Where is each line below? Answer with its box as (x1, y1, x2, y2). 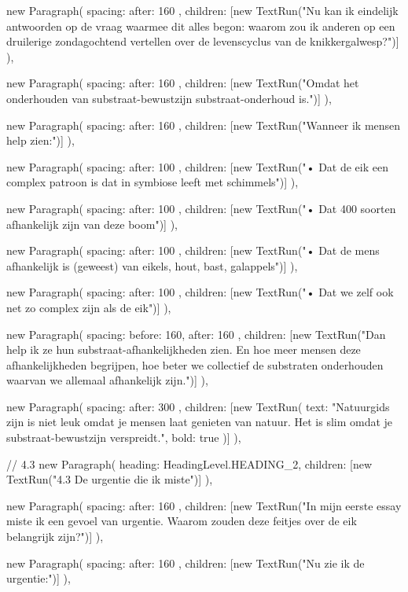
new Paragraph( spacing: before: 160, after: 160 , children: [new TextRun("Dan (6, 325, 386, 342)
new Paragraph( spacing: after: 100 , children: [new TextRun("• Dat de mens (6, 242, 380, 259)
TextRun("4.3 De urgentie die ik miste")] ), (6, 471, 213, 487)
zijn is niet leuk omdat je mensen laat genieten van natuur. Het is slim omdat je (6, 414, 393, 430)
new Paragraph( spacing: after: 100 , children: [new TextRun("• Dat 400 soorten (6, 200, 396, 216)
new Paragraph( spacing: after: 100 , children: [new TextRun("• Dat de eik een (6, 158, 388, 175)
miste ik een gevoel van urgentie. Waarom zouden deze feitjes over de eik (6, 513, 357, 529)
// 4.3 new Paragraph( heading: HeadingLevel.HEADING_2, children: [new (6, 455, 372, 472)
